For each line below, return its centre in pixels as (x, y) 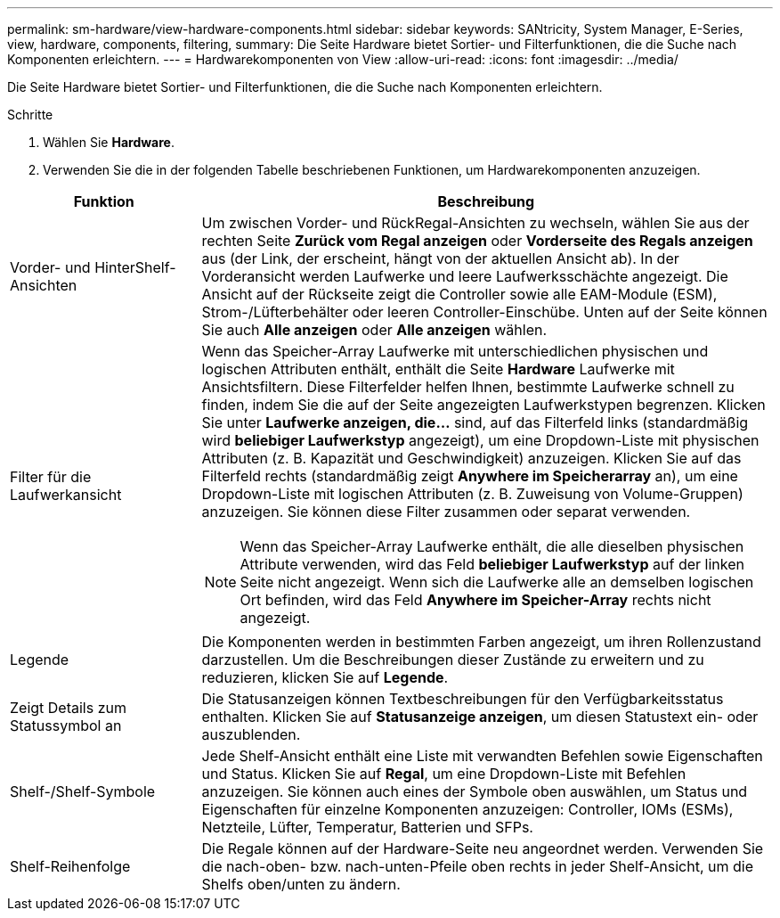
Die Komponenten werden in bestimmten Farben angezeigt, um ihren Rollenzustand (481, 642)
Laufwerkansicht (66, 495)
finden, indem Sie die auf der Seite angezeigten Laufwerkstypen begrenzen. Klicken (483, 405)
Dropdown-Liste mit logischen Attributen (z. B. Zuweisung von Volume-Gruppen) (472, 494)
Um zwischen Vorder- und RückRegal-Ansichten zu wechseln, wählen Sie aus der (475, 223)
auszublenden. (251, 734)
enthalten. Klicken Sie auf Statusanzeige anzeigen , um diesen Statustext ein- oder (480, 717)
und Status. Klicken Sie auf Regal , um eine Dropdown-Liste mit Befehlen (444, 774)
